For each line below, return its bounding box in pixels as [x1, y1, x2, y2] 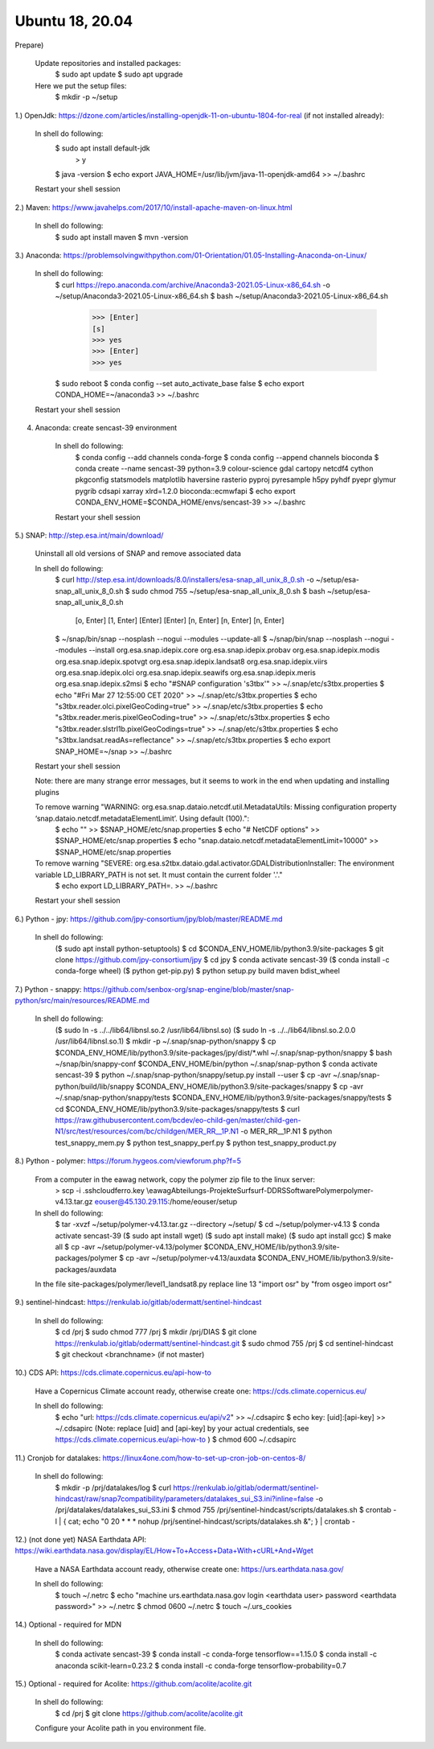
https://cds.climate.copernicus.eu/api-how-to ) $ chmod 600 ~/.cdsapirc [55, 1434, 297, 1444]
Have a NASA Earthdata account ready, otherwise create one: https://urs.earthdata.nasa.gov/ [35, 1564, 345, 1574]
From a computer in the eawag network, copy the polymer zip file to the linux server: [35, 1175, 315, 1184]
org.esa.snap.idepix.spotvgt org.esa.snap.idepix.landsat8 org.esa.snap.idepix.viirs [55, 656, 328, 666]
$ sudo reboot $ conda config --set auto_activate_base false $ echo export [55, 378, 305, 388]
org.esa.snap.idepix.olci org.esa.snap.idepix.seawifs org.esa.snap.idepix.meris [55, 668, 317, 677]
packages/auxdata [55, 1264, 117, 1274]
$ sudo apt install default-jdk [55, 143, 150, 153]
